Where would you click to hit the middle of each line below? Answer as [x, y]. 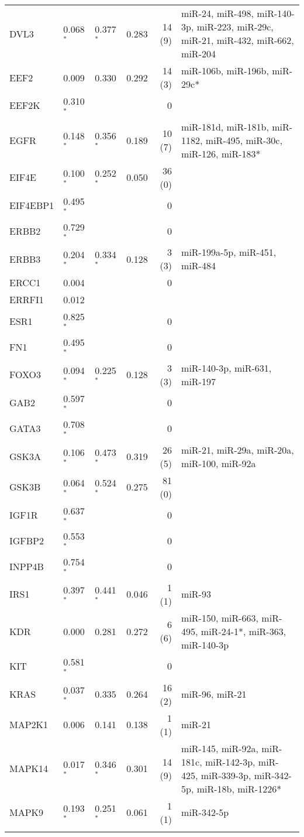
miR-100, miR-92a [219, 463]
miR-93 [196, 594]
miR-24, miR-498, [218, 13]
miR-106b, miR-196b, [225, 71]
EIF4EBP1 [32, 205]
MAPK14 [29, 769]
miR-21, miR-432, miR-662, [238, 40]
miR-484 [198, 266]
